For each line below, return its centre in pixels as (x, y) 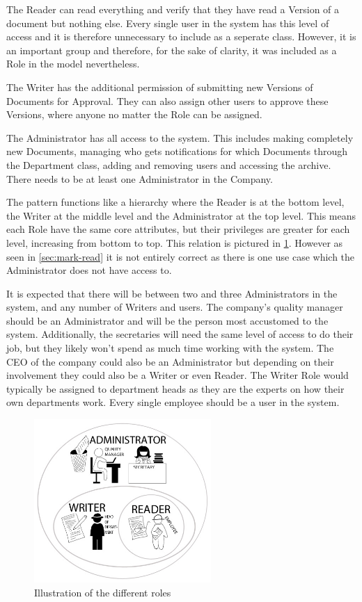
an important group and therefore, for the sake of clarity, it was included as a (172, 50)
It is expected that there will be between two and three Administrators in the (172, 293)
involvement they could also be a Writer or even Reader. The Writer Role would (178, 375)
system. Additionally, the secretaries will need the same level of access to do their (180, 334)
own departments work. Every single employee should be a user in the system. (173, 402)
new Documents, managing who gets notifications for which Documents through (177, 151)
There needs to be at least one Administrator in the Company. (140, 178)
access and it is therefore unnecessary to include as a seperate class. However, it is (181, 36)
